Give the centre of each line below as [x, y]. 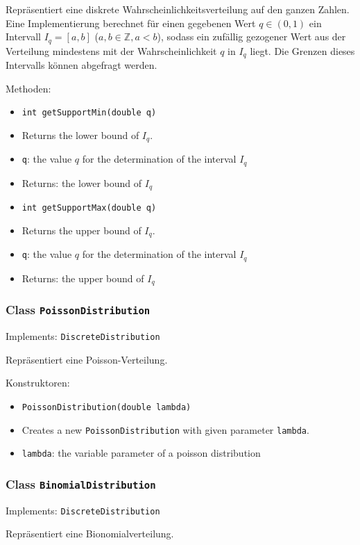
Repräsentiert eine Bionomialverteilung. [90, 534]
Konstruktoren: [38, 383]
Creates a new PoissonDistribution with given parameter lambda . [165, 429]
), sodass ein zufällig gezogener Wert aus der [251, 36]
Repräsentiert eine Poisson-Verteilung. [87, 359]
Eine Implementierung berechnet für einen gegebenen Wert [131, 23]
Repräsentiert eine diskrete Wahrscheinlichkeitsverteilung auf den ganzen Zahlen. [178, 9]
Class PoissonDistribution [78, 310]
